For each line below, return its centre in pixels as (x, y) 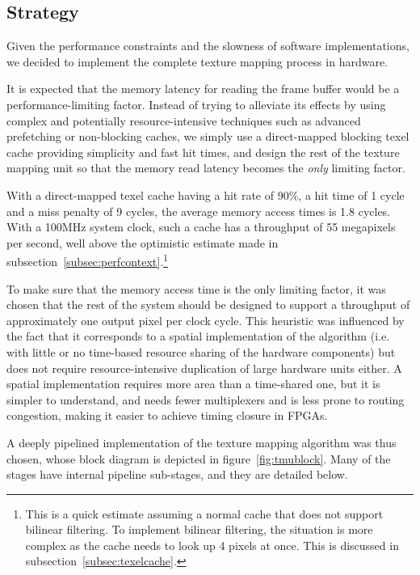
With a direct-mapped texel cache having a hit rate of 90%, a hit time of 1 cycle (206, 194)
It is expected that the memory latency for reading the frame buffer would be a (203, 89)
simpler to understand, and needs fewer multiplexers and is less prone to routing (206, 399)
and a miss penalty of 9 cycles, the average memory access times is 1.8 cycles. (199, 211)
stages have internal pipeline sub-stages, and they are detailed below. (177, 474)
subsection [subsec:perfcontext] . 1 (87, 260)
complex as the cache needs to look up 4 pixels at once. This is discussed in (212, 545)
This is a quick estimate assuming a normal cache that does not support (204, 513)
